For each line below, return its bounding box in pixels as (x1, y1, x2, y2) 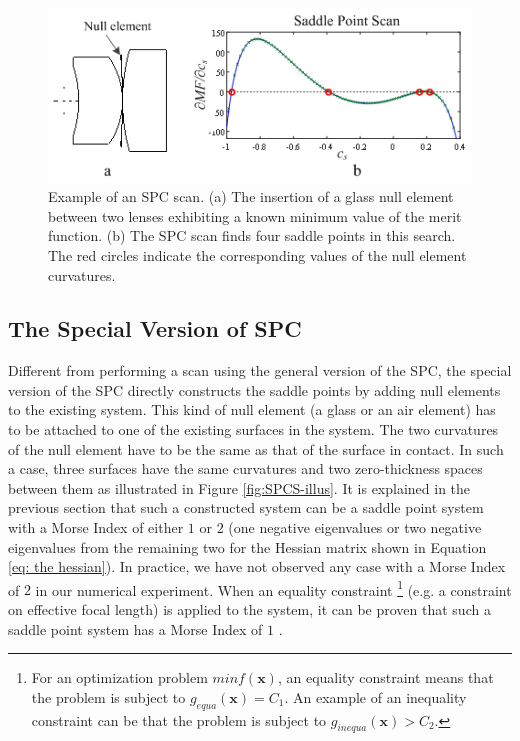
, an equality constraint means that (277, 667, 494, 688)
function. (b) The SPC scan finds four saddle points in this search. (48, 225, 456, 246)
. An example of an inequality (284, 686, 467, 707)
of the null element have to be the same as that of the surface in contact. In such (8, 438, 504, 459)
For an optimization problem (31, 667, 208, 688)
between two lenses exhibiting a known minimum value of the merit (48, 205, 462, 226)
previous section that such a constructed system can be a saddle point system (8, 497, 484, 518)
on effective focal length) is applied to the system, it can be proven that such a (8, 599, 491, 620)
